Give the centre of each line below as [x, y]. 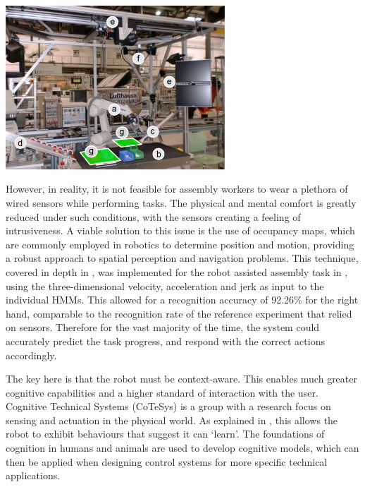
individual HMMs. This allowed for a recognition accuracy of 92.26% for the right [182, 300]
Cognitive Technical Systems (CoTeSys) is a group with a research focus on [168, 406]
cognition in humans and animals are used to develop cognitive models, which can [182, 448]
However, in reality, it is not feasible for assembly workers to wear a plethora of [177, 189]
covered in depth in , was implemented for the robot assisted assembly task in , [177, 271]
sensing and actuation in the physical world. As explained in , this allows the [172, 420]
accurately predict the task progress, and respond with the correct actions [165, 341]
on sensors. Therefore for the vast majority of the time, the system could [163, 327]
